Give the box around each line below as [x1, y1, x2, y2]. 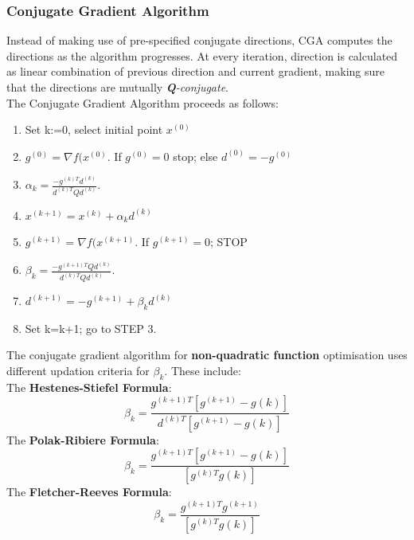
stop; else [173, 147, 218, 164]
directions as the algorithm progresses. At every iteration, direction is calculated [6, 47, 398, 64]
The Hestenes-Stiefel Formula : [6, 378, 172, 395]
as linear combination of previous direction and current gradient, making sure [6, 63, 385, 80]
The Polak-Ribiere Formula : [6, 431, 159, 448]
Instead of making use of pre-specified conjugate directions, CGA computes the [6, 32, 393, 49]
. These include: [164, 362, 241, 379]
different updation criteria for [6, 362, 150, 379]
